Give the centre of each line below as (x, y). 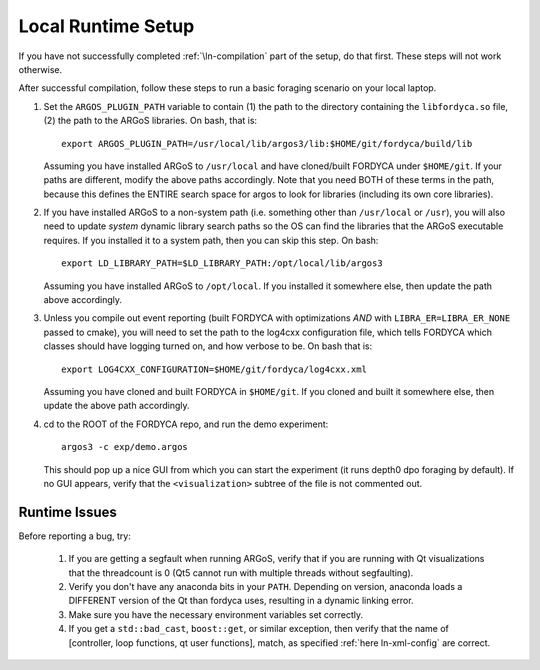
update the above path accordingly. (116, 406)
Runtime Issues (67, 511)
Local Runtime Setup (106, 26)
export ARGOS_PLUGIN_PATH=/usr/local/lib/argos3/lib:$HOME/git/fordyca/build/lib (267, 143)
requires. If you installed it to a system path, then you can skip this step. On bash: (211, 240)
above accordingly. (83, 300)
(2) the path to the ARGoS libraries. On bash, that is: (150, 121)
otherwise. (40, 69)
